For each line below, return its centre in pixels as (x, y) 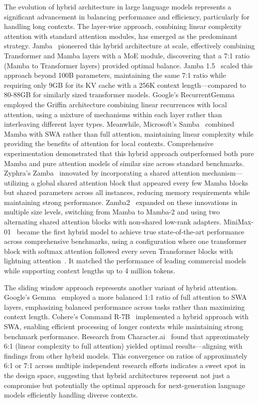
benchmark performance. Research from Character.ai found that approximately (127, 336)
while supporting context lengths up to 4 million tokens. (90, 271)
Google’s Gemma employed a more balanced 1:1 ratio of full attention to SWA (126, 297)
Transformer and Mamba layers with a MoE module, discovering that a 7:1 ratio (127, 55)
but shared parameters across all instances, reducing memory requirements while (127, 192)
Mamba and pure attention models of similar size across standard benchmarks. (124, 163)
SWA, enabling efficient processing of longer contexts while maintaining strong (124, 326)
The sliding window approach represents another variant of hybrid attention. (121, 287)
